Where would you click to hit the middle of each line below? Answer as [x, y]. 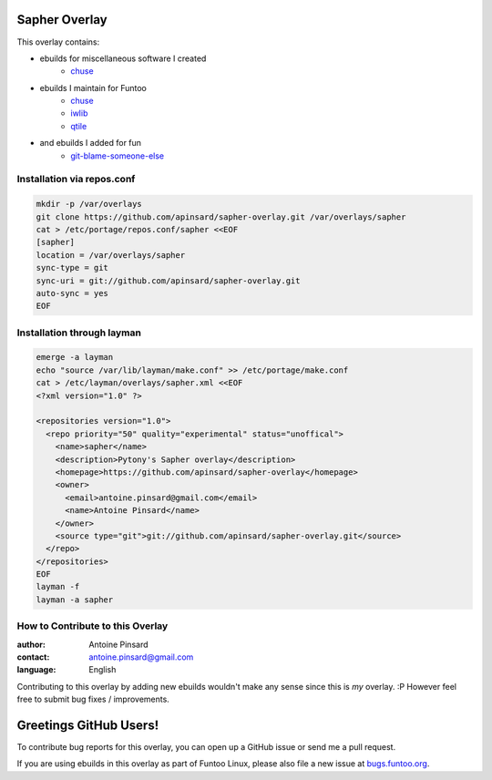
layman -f [58, 587]
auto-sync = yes [72, 293]
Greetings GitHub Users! [88, 725]
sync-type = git [72, 268]
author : [31, 644]
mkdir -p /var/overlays [89, 204]
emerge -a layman [75, 357]
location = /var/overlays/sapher [111, 255]
